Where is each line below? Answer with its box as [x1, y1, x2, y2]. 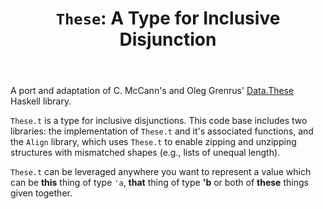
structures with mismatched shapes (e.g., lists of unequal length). [10, 147, 281, 159]
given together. [10, 187, 73, 199]
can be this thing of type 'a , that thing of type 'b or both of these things [10, 177, 309, 189]
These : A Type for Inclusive [55, 7, 281, 30]
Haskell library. [10, 95, 72, 107]
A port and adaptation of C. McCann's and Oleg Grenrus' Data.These [10, 85, 295, 97]
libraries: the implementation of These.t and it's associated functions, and [10, 125, 314, 137]
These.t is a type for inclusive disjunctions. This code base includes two [10, 115, 308, 127]
